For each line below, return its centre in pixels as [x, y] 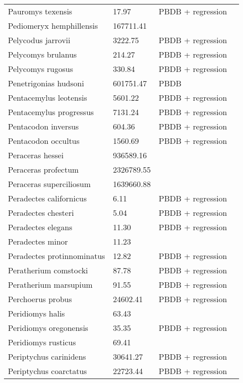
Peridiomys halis [36, 313]
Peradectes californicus [47, 198]
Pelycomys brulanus [42, 54]
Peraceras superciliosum [49, 184]
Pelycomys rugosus [41, 69]
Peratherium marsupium [50, 285]
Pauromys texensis [40, 11]
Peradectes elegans [40, 227]
